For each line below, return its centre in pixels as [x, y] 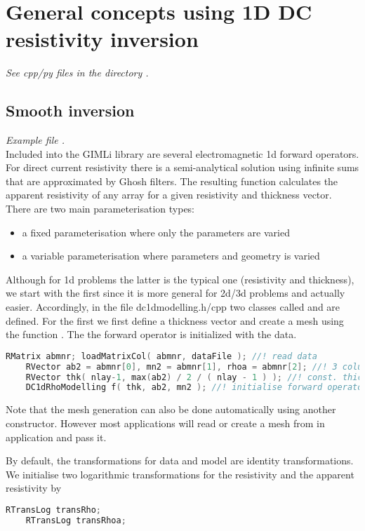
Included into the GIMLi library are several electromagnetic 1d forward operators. [182, 153]
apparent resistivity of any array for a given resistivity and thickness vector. [169, 195]
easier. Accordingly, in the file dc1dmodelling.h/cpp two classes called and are [173, 307]
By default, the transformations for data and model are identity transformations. [180, 461]
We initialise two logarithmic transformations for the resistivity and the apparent [180, 474]
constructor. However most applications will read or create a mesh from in [165, 423]
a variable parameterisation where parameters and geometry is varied [171, 256]
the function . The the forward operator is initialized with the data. [151, 334]
